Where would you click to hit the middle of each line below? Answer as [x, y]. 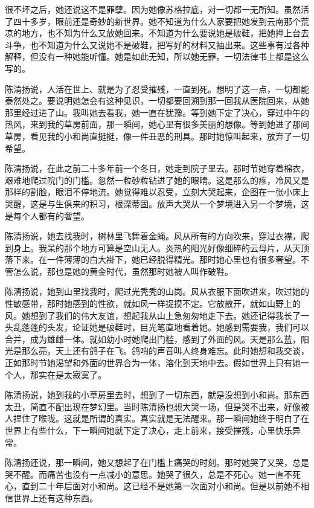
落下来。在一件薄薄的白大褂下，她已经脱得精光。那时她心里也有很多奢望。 [153, 259]
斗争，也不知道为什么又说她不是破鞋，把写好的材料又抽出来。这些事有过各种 [157, 44]
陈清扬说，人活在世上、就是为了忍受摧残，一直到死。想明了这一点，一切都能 [157, 88]
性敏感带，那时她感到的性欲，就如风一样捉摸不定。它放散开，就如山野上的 [153, 304]
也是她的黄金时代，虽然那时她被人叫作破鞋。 [144, 271]
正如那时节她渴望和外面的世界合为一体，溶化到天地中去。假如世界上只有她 [153, 363]
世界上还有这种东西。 [55, 497]
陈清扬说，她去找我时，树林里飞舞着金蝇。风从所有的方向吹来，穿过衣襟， [153, 236]
